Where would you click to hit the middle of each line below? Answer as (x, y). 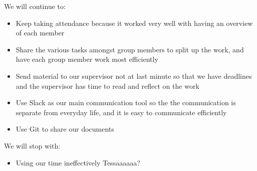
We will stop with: (32, 145)
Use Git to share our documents (65, 129)
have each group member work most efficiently (87, 59)
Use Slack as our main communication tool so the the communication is (126, 102)
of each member (40, 33)
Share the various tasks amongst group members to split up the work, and (130, 49)
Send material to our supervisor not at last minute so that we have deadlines (134, 76)
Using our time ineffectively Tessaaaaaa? (78, 162)
